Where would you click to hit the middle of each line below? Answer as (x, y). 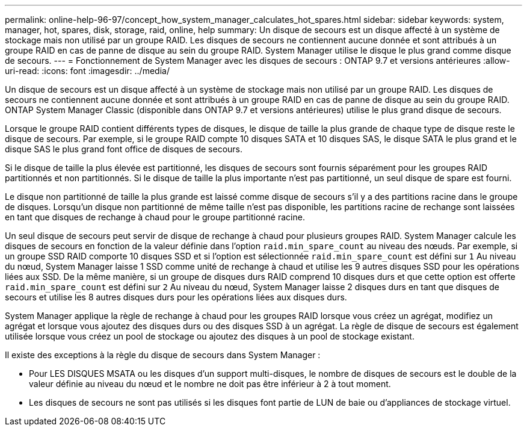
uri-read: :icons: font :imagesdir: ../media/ (87, 71)
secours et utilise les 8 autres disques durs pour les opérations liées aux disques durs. (176, 297)
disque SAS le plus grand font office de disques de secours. (124, 149)
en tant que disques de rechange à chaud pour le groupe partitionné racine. (155, 217)
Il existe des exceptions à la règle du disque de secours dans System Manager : (163, 355)
